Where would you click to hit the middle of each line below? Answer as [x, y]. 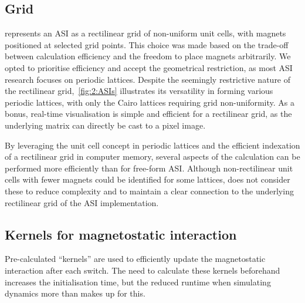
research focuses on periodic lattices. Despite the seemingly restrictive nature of [148, 79]
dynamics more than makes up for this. [75, 293]
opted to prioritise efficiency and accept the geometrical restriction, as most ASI [149, 67]
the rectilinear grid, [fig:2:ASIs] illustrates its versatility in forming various [139, 91]
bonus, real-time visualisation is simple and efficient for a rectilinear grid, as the [148, 114]
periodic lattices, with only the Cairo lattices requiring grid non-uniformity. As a [150, 102]
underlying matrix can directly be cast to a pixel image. [105, 125]
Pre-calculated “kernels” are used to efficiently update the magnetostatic [135, 259]
